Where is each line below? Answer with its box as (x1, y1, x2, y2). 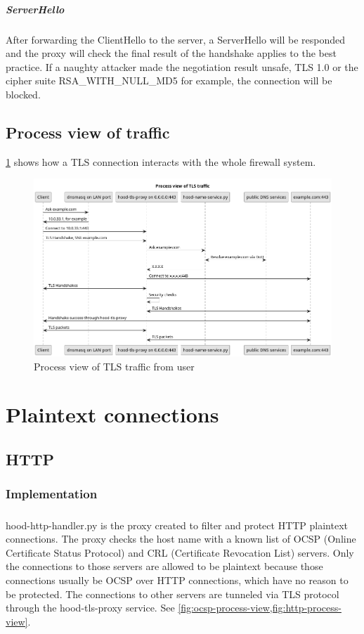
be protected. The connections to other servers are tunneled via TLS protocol (6, 586, 339, 601)
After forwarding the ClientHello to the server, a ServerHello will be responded (6, 32, 346, 46)
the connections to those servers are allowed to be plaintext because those (6, 559, 323, 574)
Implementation (6, 485, 98, 503)
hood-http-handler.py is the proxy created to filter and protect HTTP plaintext (6, 517, 349, 532)
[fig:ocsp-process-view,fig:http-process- (178, 600, 342, 615)
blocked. (6, 86, 41, 101)
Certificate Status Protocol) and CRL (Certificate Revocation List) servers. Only (6, 545, 354, 559)
